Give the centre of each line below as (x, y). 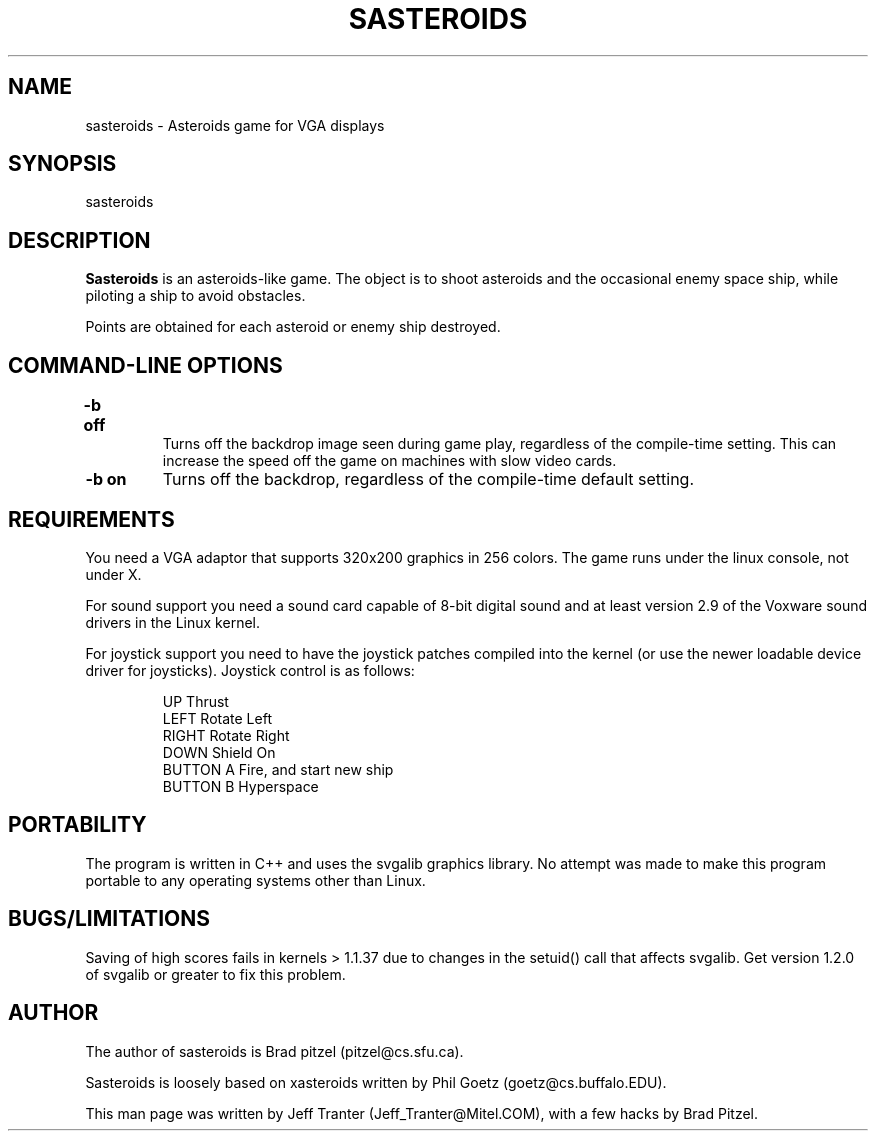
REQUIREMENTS (91, 519)
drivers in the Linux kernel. (172, 622)
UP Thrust (195, 701)
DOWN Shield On (219, 752)
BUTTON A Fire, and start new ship (278, 769)
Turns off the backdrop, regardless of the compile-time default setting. (428, 479)
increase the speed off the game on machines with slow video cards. (389, 461)
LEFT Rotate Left (217, 718)
